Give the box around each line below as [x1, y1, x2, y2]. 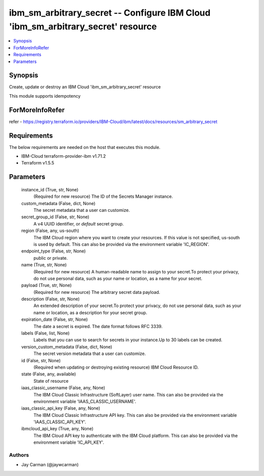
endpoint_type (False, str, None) [21, 248, 86, 254]
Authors [9, 452, 29, 458]
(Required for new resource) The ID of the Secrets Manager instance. [33, 193, 173, 200]
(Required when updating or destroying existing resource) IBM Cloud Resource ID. [33, 364, 199, 370]
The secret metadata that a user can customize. [33, 207, 130, 213]
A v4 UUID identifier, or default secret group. [33, 221, 124, 227]
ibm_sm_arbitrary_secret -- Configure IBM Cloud [9, 7, 211, 18]
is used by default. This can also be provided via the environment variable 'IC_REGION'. [33, 241, 210, 247]
